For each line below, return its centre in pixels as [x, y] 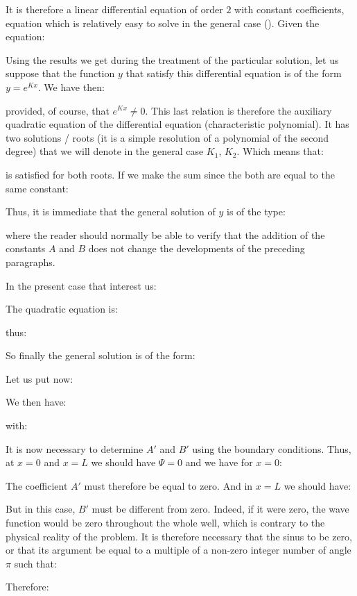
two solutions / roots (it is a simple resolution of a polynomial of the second [167, 137]
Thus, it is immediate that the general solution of [111, 212]
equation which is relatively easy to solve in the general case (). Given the [163, 23]
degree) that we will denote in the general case [105, 151]
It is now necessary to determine [75, 448]
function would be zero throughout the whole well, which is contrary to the [165, 523]
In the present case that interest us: [81, 285]
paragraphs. [31, 262]
